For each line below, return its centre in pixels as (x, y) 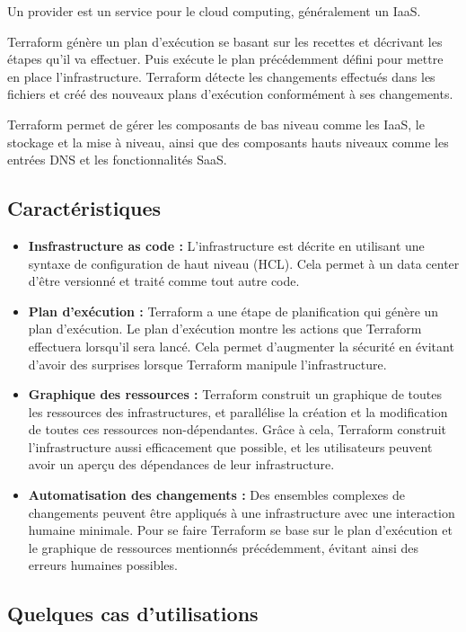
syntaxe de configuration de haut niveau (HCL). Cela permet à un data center (244, 263)
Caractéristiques (84, 208)
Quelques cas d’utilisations (133, 614)
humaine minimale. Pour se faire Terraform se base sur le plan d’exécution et (240, 530)
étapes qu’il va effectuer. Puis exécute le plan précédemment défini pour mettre (225, 59)
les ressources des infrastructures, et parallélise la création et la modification (238, 411)
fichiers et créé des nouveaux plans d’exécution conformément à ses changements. (230, 94)
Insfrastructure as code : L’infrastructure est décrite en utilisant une (226, 245)
